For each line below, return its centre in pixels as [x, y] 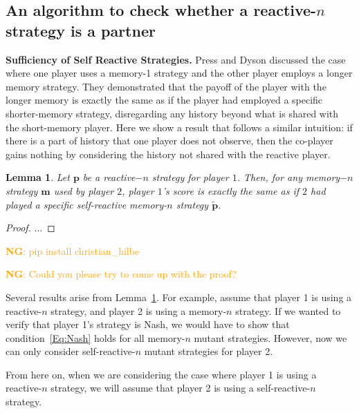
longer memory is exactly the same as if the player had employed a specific [164, 100]
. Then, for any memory [288, 177]
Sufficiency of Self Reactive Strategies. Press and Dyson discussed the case [176, 59]
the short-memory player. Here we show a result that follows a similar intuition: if [179, 127]
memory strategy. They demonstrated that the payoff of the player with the [166, 86]
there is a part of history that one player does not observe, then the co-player [169, 141]
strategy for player [190, 177]
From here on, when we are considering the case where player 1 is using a [161, 374]
